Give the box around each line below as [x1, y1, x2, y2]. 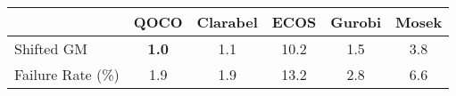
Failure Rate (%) [14, 64, 120, 84]
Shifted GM [14, 38, 87, 59]
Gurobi [330, 12, 382, 32]
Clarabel [196, 12, 258, 32]
